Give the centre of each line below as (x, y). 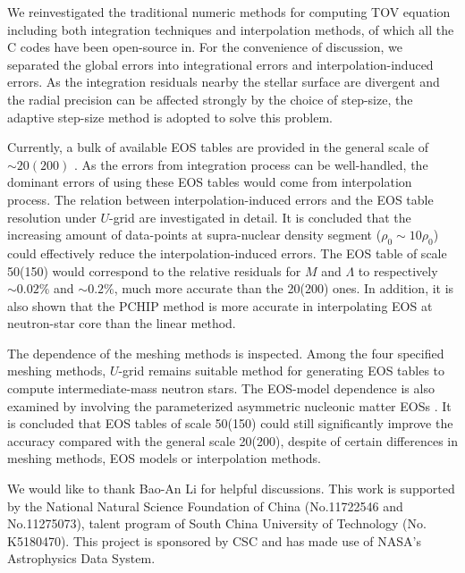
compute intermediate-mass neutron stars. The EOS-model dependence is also (221, 388)
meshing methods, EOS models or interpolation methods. (164, 458)
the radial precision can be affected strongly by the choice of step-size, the (210, 99)
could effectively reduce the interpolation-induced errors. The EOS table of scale (227, 253)
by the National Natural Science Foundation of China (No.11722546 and (205, 506)
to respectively (398, 270)
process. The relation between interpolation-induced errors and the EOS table (220, 199)
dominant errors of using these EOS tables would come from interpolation (210, 182)
